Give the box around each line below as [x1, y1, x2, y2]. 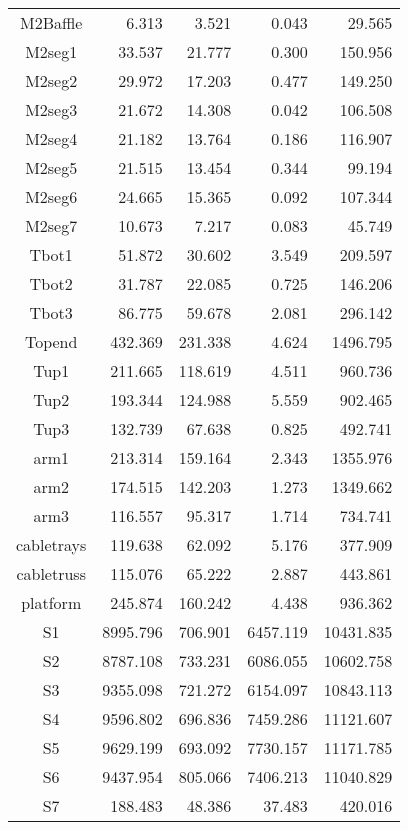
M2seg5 [25, 156, 78, 179]
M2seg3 [25, 98, 78, 121]
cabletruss [16, 562, 86, 585]
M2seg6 [25, 185, 78, 208]
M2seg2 [25, 69, 78, 92]
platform [21, 591, 82, 614]
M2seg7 [25, 214, 78, 237]
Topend [24, 330, 78, 353]
